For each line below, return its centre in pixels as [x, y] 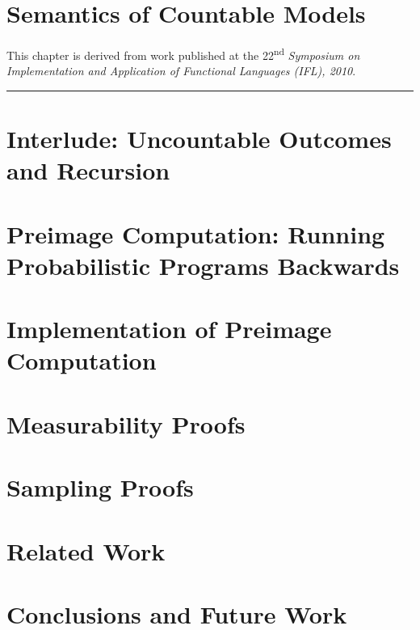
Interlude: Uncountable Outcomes [199, 139]
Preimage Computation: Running [196, 233]
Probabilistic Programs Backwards [203, 265]
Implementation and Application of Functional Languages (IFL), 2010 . [181, 71]
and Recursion [88, 170]
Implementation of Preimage [169, 329]
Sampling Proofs [100, 487]
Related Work [86, 550]
